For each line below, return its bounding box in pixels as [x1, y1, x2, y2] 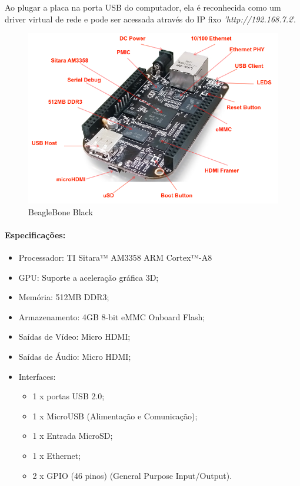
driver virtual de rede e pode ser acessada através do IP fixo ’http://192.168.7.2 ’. [5, 12, 296, 25]
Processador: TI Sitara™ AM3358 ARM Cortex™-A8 [18, 251, 212, 264]
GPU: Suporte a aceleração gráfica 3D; [18, 271, 159, 283]
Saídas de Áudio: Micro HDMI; [18, 350, 131, 362]
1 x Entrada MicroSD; [32, 429, 113, 442]
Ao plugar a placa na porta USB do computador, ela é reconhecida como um [5, 1, 281, 13]
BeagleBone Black [28, 205, 93, 218]
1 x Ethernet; [32, 449, 81, 461]
